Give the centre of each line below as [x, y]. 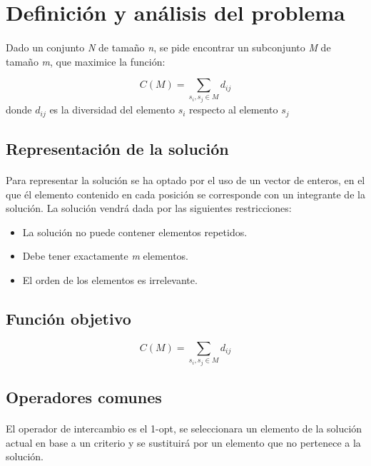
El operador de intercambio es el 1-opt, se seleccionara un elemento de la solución [184, 429]
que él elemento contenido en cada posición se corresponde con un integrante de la [185, 194]
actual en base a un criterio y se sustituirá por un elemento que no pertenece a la [183, 442]
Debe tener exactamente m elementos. [106, 256]
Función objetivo [68, 318]
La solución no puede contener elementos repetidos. [135, 232]
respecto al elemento [234, 110]
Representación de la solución [117, 148]
